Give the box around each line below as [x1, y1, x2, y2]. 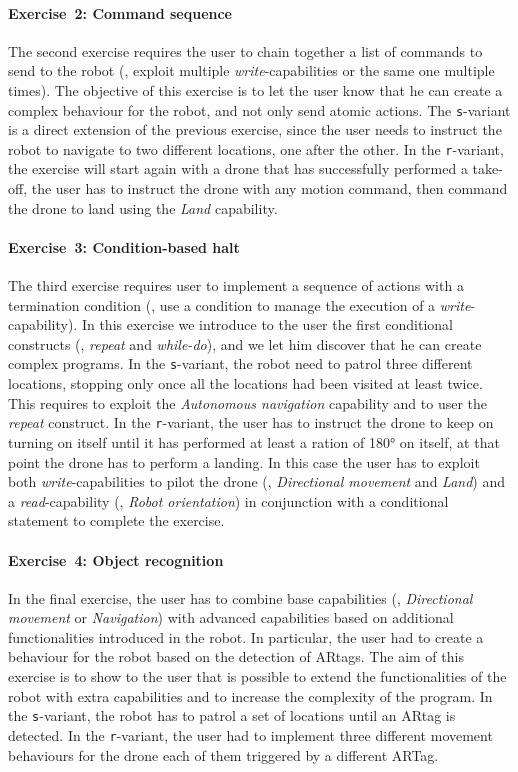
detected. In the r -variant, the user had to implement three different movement [8, 724, 493, 745]
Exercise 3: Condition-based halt [8, 236, 240, 257]
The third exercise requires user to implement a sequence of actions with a [8, 275, 464, 296]
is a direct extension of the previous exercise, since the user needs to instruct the [8, 119, 502, 140]
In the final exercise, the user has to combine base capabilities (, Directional [8, 587, 473, 608]
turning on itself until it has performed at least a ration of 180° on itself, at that [8, 431, 500, 452]
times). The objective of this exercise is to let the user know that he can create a [8, 79, 503, 100]
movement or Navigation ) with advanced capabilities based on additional [8, 607, 454, 628]
